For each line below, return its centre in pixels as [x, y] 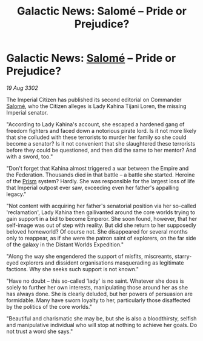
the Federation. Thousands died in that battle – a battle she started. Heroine [101, 175]
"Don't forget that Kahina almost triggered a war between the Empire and [98, 168]
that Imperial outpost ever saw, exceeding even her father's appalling [93, 187]
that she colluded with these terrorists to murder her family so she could [96, 137]
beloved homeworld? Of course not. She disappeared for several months [97, 231]
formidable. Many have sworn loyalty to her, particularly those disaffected [98, 300]
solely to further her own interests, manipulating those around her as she [97, 287]
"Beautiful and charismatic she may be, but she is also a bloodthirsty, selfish [101, 318]
